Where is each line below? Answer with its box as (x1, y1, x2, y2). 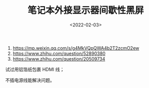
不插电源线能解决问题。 (5, 77, 55, 83)
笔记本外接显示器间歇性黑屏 (27, 5, 144, 16)
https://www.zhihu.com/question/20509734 (12, 55, 106, 62)
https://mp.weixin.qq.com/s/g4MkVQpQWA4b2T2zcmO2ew (12, 45, 139, 51)
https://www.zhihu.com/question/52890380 (12, 50, 106, 56)
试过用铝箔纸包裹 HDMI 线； (5, 66, 65, 72)
